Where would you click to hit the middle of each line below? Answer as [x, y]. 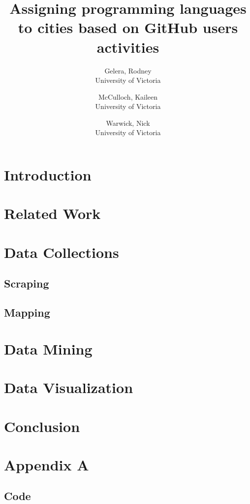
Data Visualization [69, 387]
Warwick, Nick [128, 123]
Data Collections [62, 252]
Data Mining [48, 348]
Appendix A [47, 464]
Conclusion [42, 426]
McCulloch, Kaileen [128, 96]
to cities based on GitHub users [128, 27]
